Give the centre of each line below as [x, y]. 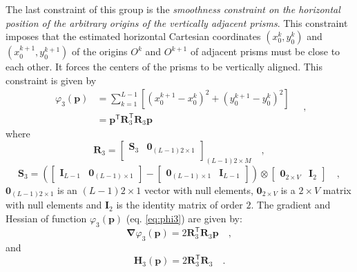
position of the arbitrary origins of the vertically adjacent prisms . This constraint [177, 22]
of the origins [99, 51]
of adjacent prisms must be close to [265, 51]
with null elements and [54, 205]
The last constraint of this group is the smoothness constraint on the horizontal [173, 9]
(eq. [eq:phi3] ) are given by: [184, 218]
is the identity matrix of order [180, 205]
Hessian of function [46, 218]
